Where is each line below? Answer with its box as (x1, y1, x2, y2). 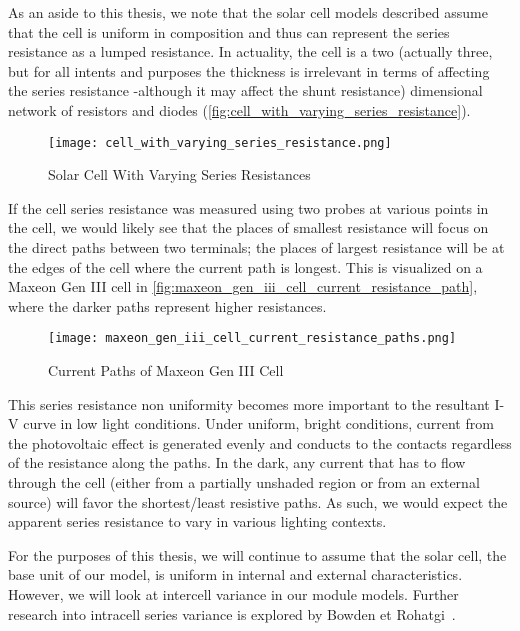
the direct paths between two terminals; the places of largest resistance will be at (8, 237, 505, 257)
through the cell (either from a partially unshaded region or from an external (8, 472, 480, 492)
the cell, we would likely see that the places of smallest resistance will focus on (8, 217, 489, 238)
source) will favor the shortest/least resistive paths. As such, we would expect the (8, 491, 508, 512)
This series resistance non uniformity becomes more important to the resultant (8, 393, 490, 414)
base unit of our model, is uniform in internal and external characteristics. (8, 564, 463, 585)
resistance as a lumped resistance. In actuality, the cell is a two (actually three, (8, 41, 493, 62)
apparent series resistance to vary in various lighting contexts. (8, 511, 387, 532)
